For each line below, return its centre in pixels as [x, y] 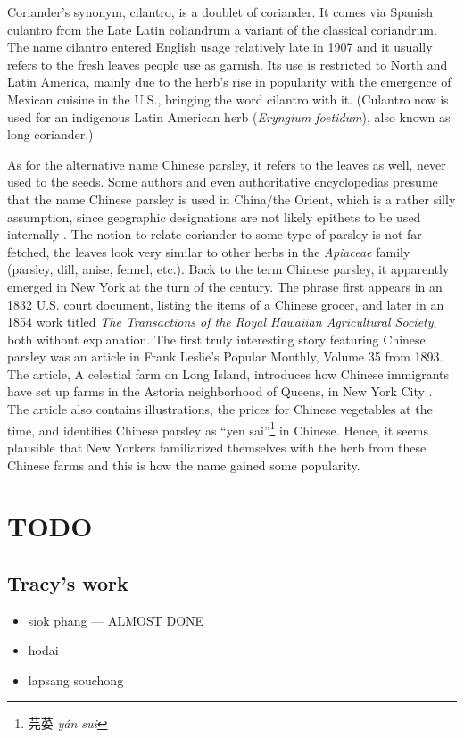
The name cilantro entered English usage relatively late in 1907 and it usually [220, 47]
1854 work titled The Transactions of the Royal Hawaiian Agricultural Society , [222, 322]
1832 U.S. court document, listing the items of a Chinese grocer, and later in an [226, 304]
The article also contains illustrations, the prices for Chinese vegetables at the [220, 409]
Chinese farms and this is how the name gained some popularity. [184, 464]
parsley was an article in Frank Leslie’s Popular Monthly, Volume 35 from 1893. [225, 357]
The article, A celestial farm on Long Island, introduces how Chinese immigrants [228, 373]
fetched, [29, 251]
